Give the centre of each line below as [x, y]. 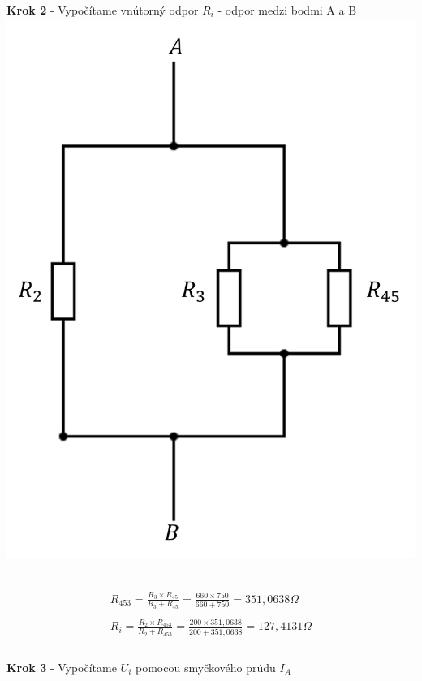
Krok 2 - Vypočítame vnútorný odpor [103, 10]
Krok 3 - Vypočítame [62, 667]
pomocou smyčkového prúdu [206, 667]
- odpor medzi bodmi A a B [287, 10]
